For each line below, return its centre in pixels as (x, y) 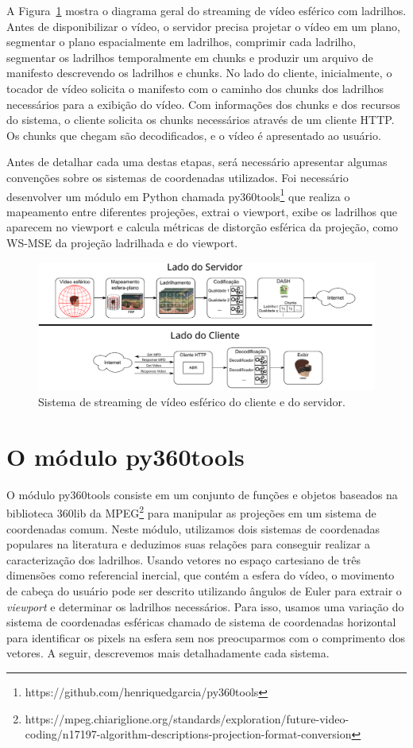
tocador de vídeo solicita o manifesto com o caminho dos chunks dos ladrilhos (195, 88)
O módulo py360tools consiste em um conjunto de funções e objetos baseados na (202, 494)
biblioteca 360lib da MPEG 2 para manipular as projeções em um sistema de (191, 512)
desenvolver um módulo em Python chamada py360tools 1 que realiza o (178, 195)
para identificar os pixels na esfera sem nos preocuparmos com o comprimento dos (206, 637)
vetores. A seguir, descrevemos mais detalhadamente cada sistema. (168, 653)
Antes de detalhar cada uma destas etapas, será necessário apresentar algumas (197, 162)
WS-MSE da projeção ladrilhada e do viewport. (122, 242)
